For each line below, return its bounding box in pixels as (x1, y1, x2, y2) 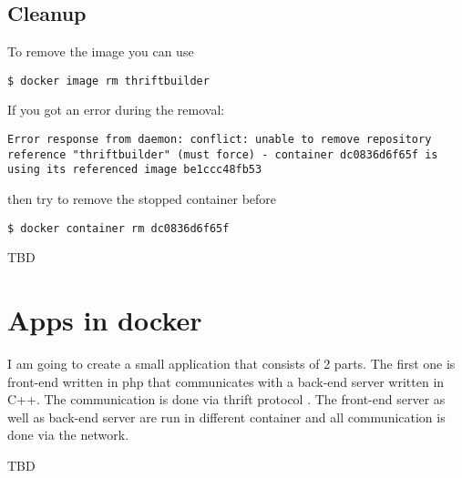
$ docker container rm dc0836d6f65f (7, 221, 230, 235)
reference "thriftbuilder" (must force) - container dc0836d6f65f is (7, 147, 438, 161)
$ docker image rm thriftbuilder (7, 74, 210, 87)
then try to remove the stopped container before (7, 189, 277, 208)
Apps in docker (7, 301, 202, 339)
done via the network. (7, 425, 129, 444)
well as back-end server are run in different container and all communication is (7, 407, 446, 426)
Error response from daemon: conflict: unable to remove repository (7, 133, 432, 147)
